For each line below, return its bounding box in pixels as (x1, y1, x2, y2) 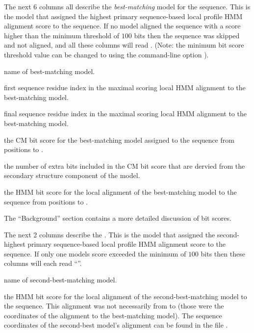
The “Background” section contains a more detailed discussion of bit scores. (4, 213, 231, 223)
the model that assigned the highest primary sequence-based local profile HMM (4, 11, 243, 21)
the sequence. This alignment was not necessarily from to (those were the (4, 301, 224, 311)
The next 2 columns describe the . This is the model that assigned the (4, 229, 215, 239)
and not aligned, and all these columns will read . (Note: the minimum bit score (4, 40, 244, 50)
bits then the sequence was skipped (134, 30, 240, 40)
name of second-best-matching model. (4, 275, 117, 285)
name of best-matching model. (4, 66, 95, 76)
